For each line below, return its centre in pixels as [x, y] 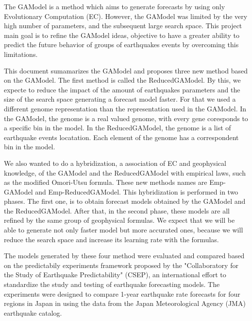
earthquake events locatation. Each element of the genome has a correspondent [121, 137]
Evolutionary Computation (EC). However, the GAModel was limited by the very [126, 16]
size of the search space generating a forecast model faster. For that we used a [120, 99]
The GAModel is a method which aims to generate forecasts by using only [115, 6]
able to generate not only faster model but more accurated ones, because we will [124, 230]
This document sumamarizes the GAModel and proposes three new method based [126, 70]
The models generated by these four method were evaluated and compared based [124, 256]
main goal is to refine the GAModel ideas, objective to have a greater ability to [122, 35]
